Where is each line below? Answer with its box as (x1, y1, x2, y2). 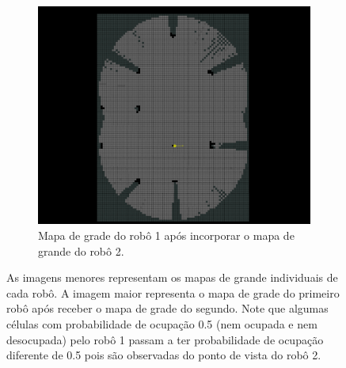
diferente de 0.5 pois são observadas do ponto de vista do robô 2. (6, 347, 321, 363)
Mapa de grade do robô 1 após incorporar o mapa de (38, 227, 295, 244)
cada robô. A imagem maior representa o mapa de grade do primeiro (6, 284, 340, 301)
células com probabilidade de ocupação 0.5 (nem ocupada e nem (6, 316, 317, 332)
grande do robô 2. (38, 242, 124, 259)
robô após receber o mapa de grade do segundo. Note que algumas (6, 300, 329, 317)
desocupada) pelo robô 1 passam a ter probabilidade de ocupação (6, 331, 324, 347)
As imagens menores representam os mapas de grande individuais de (6, 269, 338, 286)
